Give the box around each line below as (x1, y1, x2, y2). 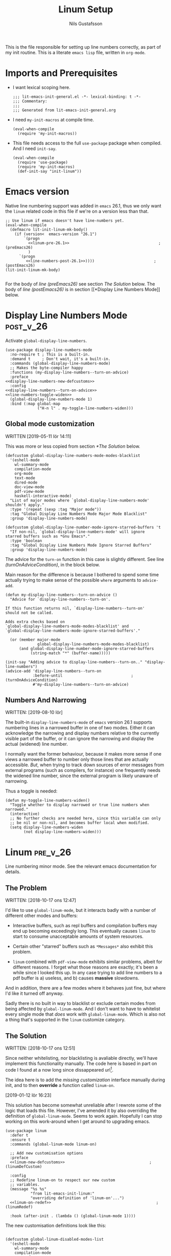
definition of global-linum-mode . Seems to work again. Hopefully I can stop (5, 1113, 162, 1119)
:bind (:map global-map (10, 401, 60, 406)
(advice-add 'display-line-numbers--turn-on (5, 668, 102, 674)
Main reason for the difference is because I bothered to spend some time (5, 571, 159, 577)
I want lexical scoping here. (12, 84, 70, 90)
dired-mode (14, 480, 38, 485)
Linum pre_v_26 (5, 846, 71, 858)
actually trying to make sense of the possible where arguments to (5, 577, 141, 583)
